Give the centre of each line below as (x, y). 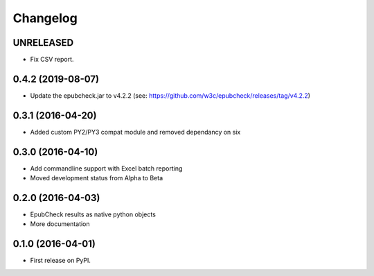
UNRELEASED (43, 43)
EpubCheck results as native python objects (93, 214)
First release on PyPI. (61, 261)
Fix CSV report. (52, 60)
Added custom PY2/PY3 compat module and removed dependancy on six (135, 132)
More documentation (60, 224)
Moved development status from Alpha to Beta (97, 178)
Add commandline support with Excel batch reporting (106, 168)
